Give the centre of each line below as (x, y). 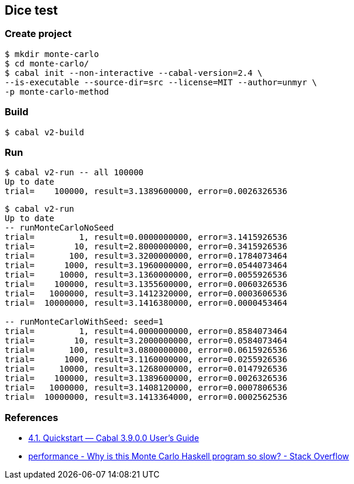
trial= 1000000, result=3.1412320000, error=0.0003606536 (146, 294)
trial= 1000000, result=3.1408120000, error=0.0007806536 (146, 388)
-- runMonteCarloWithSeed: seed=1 (84, 322)
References (31, 417)
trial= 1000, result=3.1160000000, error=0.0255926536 (146, 360)
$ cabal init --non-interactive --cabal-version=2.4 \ (134, 73)
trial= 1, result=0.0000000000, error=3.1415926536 (146, 237)
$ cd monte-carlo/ (47, 63)
